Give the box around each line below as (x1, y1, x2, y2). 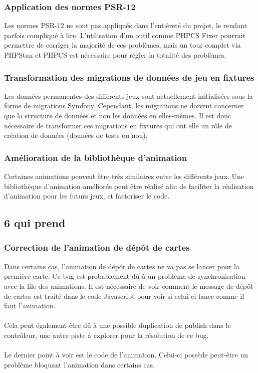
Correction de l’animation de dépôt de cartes (4, 241, 190, 254)
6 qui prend (4, 215, 66, 231)
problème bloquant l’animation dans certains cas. (4, 359, 155, 369)
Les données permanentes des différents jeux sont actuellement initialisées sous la (4, 90, 253, 101)
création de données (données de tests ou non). (4, 130, 148, 140)
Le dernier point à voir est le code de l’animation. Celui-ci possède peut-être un (4, 349, 248, 360)
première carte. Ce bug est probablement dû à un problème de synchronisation (4, 271, 245, 281)
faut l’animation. (4, 300, 56, 311)
